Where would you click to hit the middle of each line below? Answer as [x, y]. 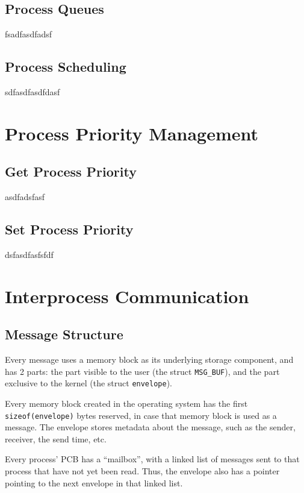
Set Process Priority [69, 229]
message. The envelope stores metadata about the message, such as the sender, [150, 427]
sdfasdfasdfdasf [33, 92]
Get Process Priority [71, 171]
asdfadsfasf [25, 197]
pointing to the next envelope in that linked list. [94, 482]
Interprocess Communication [127, 296]
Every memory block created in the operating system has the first [126, 404]
